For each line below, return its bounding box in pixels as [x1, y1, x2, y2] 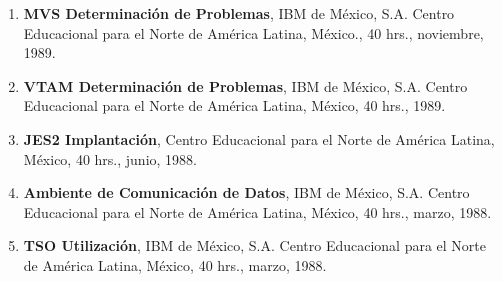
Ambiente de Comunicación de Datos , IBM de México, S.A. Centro [23, 182, 470, 203]
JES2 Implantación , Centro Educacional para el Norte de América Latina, [23, 128, 495, 149]
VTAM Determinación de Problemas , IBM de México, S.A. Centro [23, 75, 468, 96]
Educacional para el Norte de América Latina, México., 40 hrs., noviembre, [23, 22, 484, 43]
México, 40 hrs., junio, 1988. [23, 148, 197, 169]
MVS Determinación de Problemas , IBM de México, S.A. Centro [23, 3, 455, 23]
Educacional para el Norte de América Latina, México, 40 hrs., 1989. [23, 95, 446, 116]
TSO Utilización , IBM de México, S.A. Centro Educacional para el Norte [23, 235, 486, 256]
